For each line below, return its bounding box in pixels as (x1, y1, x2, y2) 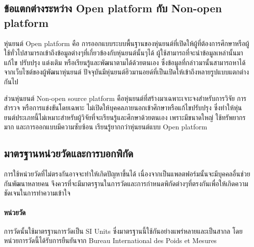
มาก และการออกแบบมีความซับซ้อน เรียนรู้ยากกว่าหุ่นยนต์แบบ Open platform (4, 122, 207, 132)
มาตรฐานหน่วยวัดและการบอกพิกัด (4, 146, 133, 161)
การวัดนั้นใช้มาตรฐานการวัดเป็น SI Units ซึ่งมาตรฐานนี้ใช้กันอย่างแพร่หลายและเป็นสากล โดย (4, 225, 243, 236)
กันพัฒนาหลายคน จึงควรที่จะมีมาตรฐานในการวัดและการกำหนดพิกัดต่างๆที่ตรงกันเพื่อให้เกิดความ (4, 178, 249, 188)
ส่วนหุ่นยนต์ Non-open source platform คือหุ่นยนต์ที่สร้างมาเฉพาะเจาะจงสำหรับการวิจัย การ (4, 93, 247, 103)
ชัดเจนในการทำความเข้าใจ (4, 188, 71, 198)
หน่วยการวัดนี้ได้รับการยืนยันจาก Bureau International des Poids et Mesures (4, 235, 217, 246)
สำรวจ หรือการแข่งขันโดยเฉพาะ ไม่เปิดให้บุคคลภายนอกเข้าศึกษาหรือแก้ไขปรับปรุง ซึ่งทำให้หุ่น (4, 102, 242, 113)
